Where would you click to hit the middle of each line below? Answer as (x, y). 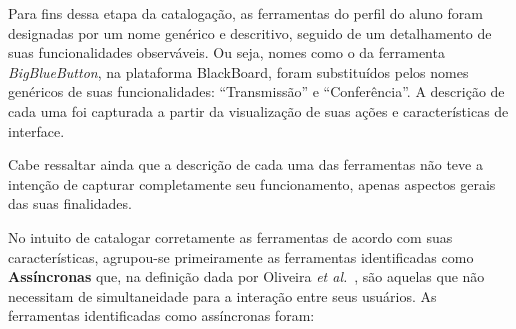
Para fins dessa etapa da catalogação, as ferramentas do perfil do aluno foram (245, 13)
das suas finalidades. (70, 203)
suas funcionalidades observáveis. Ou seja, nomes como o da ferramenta (226, 52)
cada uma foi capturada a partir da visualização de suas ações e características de (258, 110)
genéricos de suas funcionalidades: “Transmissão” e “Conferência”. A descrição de (256, 91)
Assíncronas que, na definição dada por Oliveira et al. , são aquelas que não (246, 276)
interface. (36, 130)
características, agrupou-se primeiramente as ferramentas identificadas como (241, 256)
